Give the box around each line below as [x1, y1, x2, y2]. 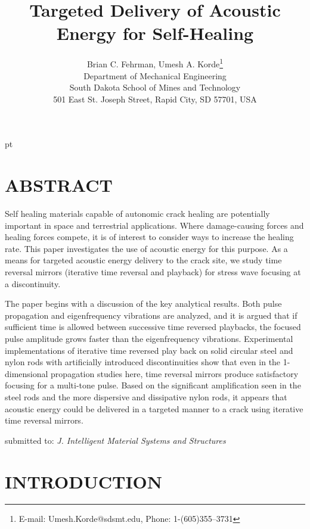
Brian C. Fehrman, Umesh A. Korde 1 [86, 56, 224, 70]
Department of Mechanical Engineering [83, 69, 227, 82]
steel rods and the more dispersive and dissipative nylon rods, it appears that [5, 390, 287, 403]
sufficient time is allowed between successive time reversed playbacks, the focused [5, 320, 301, 333]
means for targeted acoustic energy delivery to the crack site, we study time [5, 254, 282, 266]
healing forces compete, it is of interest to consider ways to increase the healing [5, 231, 294, 243]
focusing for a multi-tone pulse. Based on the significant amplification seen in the [5, 379, 301, 391]
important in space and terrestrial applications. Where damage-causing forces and [5, 219, 304, 231]
